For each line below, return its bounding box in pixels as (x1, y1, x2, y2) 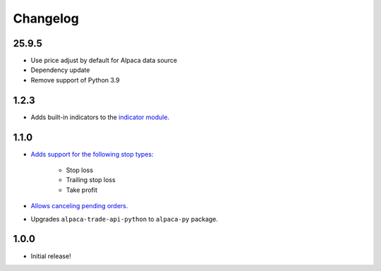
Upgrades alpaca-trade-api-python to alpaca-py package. (30, 215, 219, 223)
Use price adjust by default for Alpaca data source (30, 56, 178, 65)
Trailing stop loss (66, 176, 116, 184)
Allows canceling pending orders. (30, 202, 128, 210)
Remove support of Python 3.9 (30, 76, 120, 84)
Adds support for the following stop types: (30, 150, 155, 158)
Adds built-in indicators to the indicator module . (30, 113, 169, 121)
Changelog (13, 11, 79, 26)
